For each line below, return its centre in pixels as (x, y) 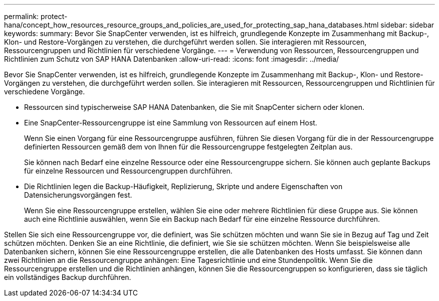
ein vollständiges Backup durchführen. (68, 277)
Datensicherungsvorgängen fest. (78, 195)
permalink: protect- (36, 16)
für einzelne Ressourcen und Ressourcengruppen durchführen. (128, 171)
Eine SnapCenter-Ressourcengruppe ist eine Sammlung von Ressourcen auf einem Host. (171, 123)
